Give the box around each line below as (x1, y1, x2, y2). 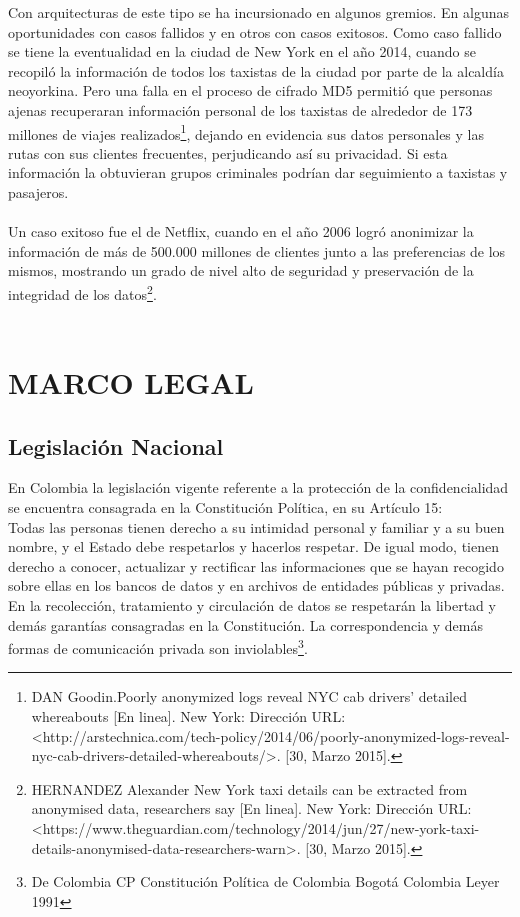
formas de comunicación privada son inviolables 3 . (8, 635, 308, 658)
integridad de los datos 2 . (8, 280, 157, 304)
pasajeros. (8, 182, 69, 202)
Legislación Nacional (8, 430, 224, 461)
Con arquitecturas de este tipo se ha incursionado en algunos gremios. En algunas (8, 2, 510, 22)
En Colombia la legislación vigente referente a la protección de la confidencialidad (8, 477, 509, 498)
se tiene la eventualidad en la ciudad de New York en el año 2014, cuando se (8, 41, 476, 62)
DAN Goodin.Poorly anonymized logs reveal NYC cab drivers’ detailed (31, 686, 467, 707)
